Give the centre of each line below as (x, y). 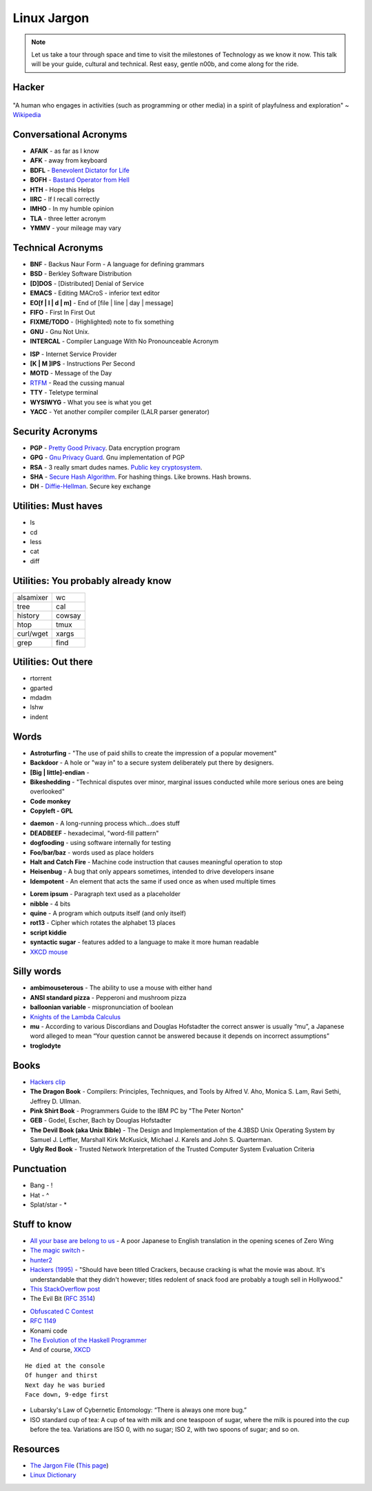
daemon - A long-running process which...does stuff (105, 824)
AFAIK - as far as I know (64, 151)
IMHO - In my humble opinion (72, 209)
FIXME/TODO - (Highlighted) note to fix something (102, 322)
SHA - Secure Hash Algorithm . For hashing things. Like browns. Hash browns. (141, 477)
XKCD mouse (49, 952)
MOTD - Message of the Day (71, 373)
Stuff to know (42, 1224)
